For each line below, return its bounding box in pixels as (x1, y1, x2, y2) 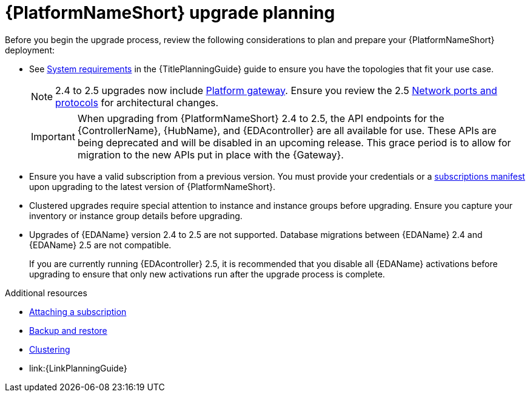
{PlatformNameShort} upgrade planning (5, 2, 335, 23)
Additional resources (5, 287, 87, 298)
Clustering (29, 344, 70, 355)
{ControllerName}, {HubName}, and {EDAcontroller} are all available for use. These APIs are (77, 124, 497, 137)
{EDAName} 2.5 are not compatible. (29, 239, 172, 250)
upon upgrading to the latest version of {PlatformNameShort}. (29, 181, 276, 192)
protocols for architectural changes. (55, 96, 219, 109)
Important (31, 130, 75, 143)
